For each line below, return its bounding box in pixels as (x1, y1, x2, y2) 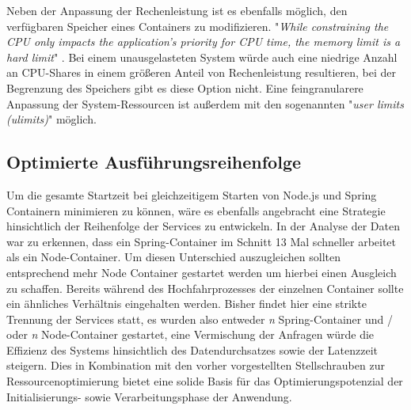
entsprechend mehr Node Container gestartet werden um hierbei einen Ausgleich (6, 264, 397, 280)
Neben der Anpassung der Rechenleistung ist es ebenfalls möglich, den (6, 2, 348, 18)
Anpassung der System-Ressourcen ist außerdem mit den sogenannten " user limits (6, 95, 404, 112)
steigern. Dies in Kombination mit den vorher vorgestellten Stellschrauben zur (6, 357, 385, 374)
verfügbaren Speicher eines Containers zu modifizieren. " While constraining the (6, 17, 389, 34)
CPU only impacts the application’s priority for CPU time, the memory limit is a (6, 33, 401, 50)
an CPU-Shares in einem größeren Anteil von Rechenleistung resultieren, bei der (6, 64, 397, 81)
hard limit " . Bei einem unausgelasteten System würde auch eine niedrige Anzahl (6, 48, 398, 65)
